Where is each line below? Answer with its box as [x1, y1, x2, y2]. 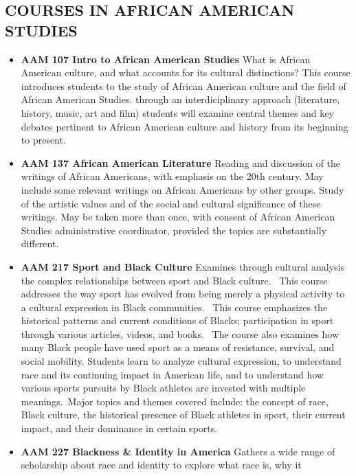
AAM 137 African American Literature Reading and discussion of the [21, 155, 341, 170]
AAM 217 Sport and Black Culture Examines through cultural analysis [21, 259, 345, 273]
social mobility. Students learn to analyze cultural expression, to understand [21, 354, 342, 368]
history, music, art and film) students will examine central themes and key [21, 105, 334, 120]
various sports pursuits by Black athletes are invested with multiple [21, 381, 306, 395]
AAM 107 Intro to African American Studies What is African [21, 52, 311, 66]
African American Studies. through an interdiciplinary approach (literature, [21, 92, 340, 106]
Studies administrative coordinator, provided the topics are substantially [21, 223, 327, 237]
